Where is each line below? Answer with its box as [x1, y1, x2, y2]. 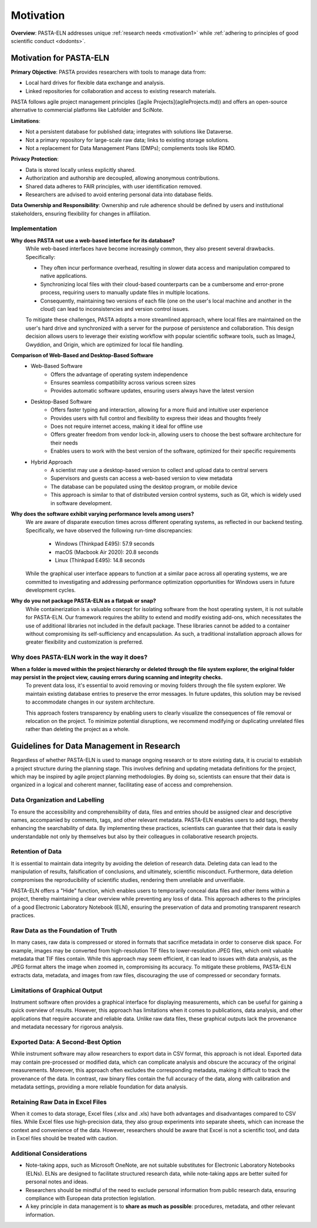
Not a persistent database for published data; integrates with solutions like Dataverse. [25, 128, 233, 135]
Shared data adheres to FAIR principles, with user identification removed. [25, 182, 202, 190]
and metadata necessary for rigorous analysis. [11, 1023, 123, 1030]
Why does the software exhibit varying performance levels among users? [11, 510, 194, 517]
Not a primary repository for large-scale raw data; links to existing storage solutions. [25, 136, 230, 144]
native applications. [40, 273, 87, 280]
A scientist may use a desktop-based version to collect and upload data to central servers [50, 467, 268, 473]
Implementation [11, 224, 58, 233]
